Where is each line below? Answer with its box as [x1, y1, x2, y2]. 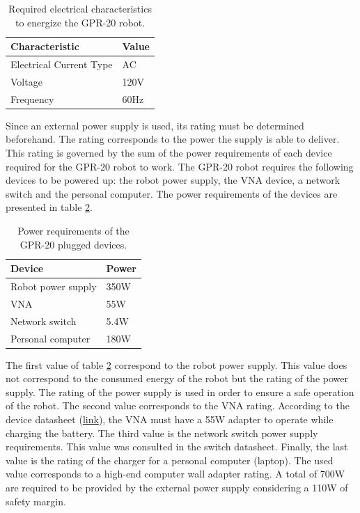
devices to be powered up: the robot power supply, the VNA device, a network [6, 173, 341, 187]
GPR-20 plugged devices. [19, 237, 127, 251]
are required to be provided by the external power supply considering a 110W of [6, 480, 348, 494]
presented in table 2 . [6, 200, 93, 214]
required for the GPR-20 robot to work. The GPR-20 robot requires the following [6, 159, 354, 173]
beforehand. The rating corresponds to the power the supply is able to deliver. [6, 132, 340, 146]
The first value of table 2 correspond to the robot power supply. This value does [6, 357, 347, 372]
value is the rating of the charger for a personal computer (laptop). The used [6, 452, 334, 467]
